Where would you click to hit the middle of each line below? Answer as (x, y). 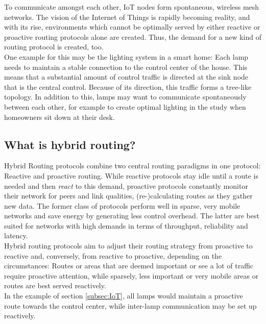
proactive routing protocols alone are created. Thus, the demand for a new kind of (133, 36)
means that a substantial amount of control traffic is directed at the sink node (126, 77)
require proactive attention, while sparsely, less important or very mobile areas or (131, 275)
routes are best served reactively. (55, 285)
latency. (16, 235)
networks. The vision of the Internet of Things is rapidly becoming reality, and (127, 17)
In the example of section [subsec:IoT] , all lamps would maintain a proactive (124, 296)
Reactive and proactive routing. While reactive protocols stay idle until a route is (131, 175)
